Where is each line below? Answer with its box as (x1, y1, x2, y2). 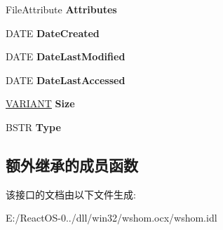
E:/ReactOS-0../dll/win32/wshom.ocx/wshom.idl (6, 210, 217, 225)
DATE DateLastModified (6, 49, 126, 64)
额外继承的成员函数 (6, 154, 138, 175)
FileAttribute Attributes (6, 2, 117, 16)
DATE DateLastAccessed (6, 72, 126, 87)
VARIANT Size (6, 96, 75, 111)
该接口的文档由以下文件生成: (6, 187, 136, 201)
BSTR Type (6, 119, 61, 134)
